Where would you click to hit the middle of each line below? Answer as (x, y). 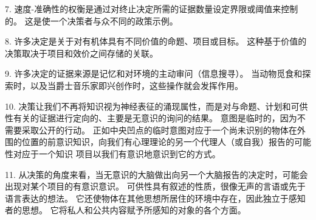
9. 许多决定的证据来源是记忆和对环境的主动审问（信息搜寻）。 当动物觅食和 (154, 73)
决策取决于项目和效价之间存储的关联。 (81, 53)
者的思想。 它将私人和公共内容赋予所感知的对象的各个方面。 (125, 210)
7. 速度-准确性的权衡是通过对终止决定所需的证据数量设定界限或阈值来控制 (152, 9)
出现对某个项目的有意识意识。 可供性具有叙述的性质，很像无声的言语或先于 (155, 186)
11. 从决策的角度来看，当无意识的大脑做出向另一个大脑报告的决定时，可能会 (156, 174)
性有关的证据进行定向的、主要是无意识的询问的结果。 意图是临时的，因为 (151, 118)
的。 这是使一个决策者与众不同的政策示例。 (91, 20)
